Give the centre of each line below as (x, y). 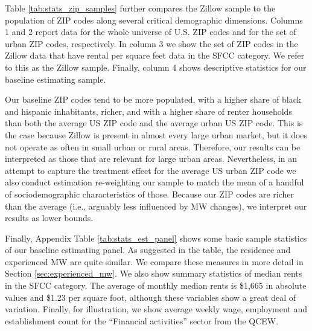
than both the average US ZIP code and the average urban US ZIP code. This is (154, 123)
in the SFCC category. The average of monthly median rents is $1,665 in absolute (156, 285)
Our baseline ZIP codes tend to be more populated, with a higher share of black (153, 99)
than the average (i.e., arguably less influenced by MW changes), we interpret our (156, 206)
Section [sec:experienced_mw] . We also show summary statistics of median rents (154, 273)
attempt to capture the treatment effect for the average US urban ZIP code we (151, 170)
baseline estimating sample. (56, 79)
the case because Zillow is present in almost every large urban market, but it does (156, 134)
